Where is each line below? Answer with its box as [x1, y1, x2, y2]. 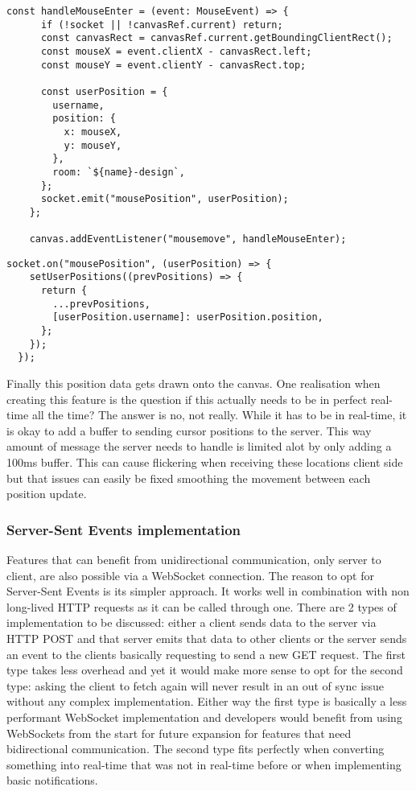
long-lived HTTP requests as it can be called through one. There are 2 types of [6, 598, 397, 615]
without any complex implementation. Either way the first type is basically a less [6, 693, 407, 710]
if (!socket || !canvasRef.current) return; [40, 19, 283, 31]
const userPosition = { [40, 85, 168, 97]
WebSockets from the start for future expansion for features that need [6, 724, 352, 741]
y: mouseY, [64, 139, 122, 151]
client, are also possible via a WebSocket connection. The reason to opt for [6, 566, 374, 583]
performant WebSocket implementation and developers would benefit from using [6, 708, 402, 725]
